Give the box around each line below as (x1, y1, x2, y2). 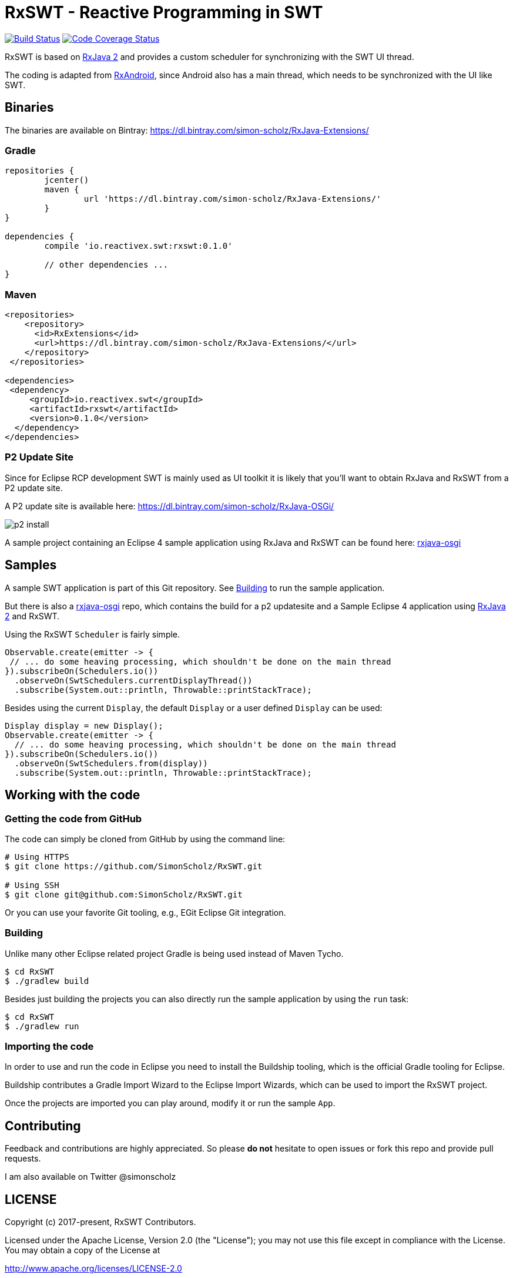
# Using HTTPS (5, 852, 69, 862)
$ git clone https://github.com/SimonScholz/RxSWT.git (5, 861, 263, 871)
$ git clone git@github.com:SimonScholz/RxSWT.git (5, 889, 243, 899)
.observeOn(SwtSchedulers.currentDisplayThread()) (14, 675, 253, 685)
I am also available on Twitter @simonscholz (5, 1172, 176, 1182)
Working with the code (5, 788, 140, 803)
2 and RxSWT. (5, 610, 60, 621)
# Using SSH (5, 880, 59, 890)
